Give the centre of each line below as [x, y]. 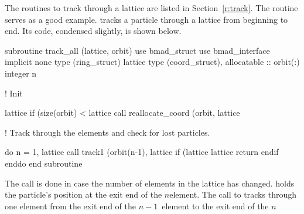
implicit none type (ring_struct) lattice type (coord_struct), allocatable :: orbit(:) [152, 62]
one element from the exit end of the [71, 206]
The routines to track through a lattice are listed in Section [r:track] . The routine [151, 8]
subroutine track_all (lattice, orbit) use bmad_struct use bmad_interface [137, 50]
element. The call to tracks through [233, 194]
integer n [21, 73]
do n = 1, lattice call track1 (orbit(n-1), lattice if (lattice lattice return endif [142, 152]
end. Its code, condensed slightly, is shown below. [93, 31]
